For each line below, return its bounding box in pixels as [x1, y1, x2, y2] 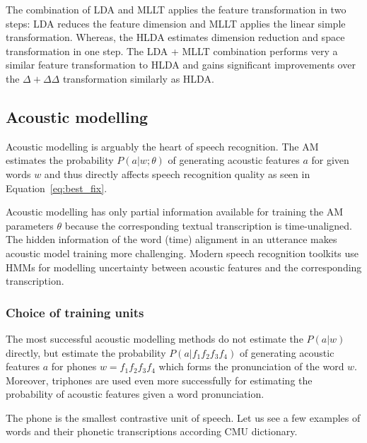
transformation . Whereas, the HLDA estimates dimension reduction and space [6, 30, 345, 45]
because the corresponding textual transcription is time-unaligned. [64, 218, 352, 232]
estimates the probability [6, 153, 114, 167]
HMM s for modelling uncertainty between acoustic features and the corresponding [6, 259, 362, 274]
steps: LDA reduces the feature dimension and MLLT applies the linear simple [6, 16, 346, 30]
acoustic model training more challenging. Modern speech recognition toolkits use [6, 245, 359, 260]
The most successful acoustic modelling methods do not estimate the [6, 331, 303, 345]
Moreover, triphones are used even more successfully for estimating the [6, 372, 313, 387]
